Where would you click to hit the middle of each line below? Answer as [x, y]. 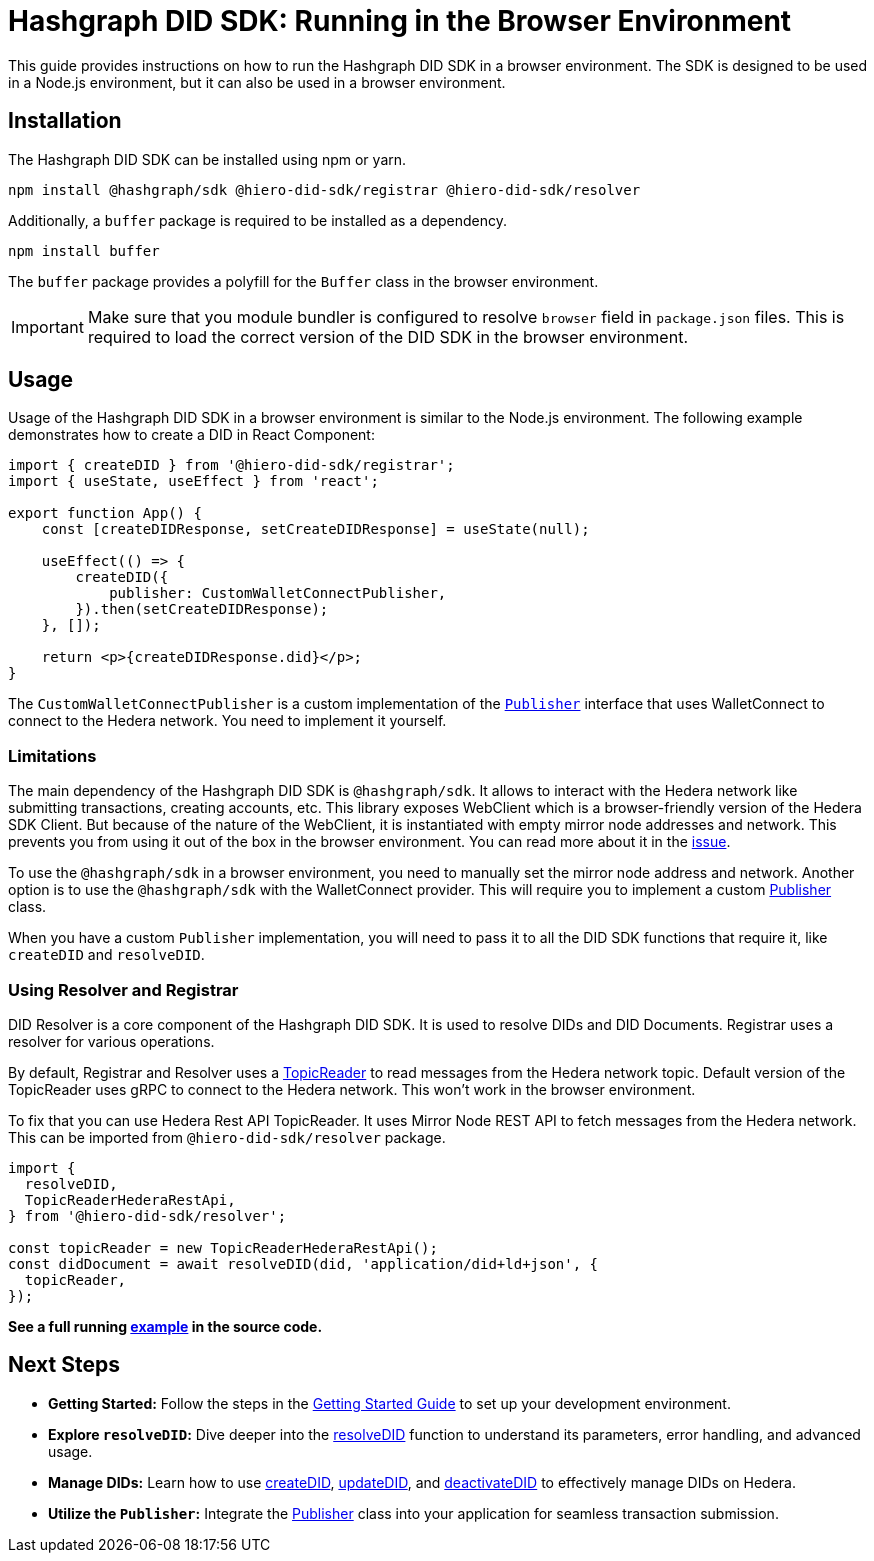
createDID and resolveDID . [106, 955]
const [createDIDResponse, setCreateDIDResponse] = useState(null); [315, 529]
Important [47, 326]
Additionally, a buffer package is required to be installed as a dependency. [257, 220]
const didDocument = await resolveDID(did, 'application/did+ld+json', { [303, 1263]
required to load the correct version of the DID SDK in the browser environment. [387, 336]
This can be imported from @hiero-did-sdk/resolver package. [227, 1137]
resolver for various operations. [111, 1041]
